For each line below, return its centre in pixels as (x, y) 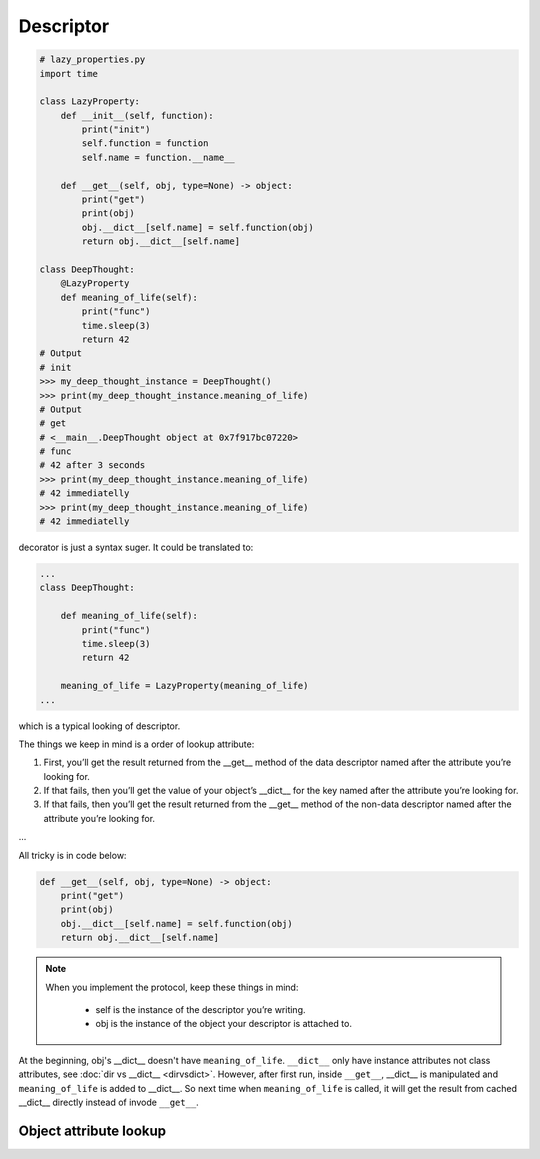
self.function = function (145, 143)
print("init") (116, 129)
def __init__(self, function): (137, 115)
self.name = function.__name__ (158, 157)
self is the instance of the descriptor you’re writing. (200, 1009)
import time (69, 73)
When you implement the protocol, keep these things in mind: (172, 987)
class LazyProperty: (89, 101)
